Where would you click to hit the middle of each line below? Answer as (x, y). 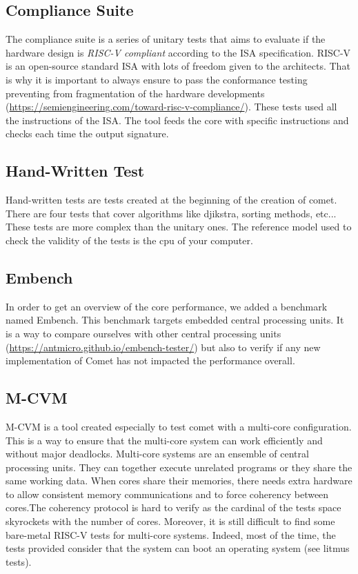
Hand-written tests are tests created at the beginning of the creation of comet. (171, 200)
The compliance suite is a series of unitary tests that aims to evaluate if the (166, 39)
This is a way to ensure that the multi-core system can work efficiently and (164, 440)
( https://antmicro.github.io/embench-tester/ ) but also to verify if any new (163, 347)
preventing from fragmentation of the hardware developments (135, 93)
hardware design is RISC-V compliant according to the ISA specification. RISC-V (178, 52)
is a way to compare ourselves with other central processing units (143, 333)
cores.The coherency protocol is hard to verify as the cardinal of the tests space (173, 507)
